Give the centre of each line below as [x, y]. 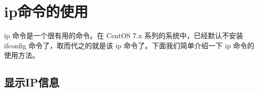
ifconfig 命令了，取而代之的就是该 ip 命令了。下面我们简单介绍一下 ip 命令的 [129, 45]
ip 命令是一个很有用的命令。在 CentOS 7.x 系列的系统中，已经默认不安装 [124, 35]
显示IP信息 [32, 82]
